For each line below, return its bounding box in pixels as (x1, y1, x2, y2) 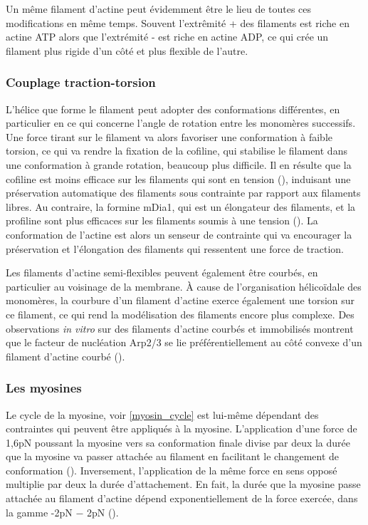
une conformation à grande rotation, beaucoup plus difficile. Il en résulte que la (6, 157, 352, 172)
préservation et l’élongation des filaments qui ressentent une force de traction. (6, 241, 345, 256)
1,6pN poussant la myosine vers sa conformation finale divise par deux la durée (6, 435, 351, 449)
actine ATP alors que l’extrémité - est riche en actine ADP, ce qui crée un (6, 29, 329, 44)
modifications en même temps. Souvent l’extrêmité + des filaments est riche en (6, 15, 349, 30)
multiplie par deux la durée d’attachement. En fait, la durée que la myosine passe (6, 477, 361, 492)
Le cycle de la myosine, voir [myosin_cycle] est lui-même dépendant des (6, 407, 319, 422)
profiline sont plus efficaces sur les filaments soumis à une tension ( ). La (6, 213, 318, 228)
